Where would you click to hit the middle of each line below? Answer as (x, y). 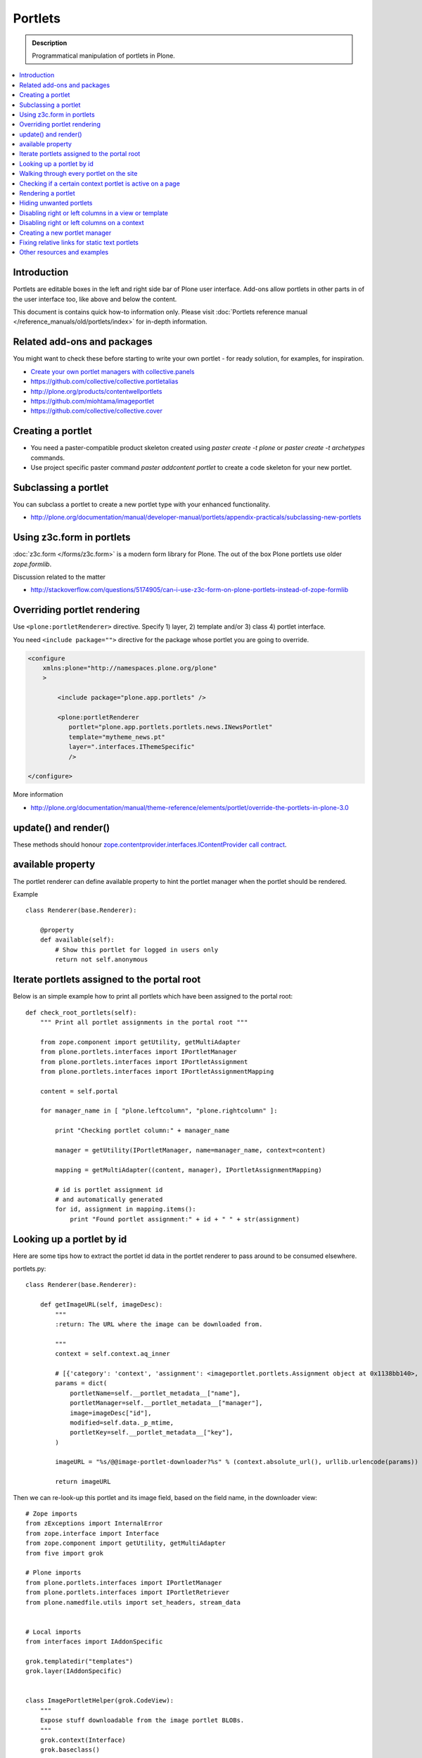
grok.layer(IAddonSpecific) (74, 1671)
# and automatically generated (109, 1199)
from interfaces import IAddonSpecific (94, 1642)
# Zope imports (52, 1514)
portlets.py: (30, 1269)
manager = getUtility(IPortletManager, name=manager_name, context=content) (191, 1150)
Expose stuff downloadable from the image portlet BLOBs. (142, 1720)
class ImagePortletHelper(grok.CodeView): (100, 1701)
